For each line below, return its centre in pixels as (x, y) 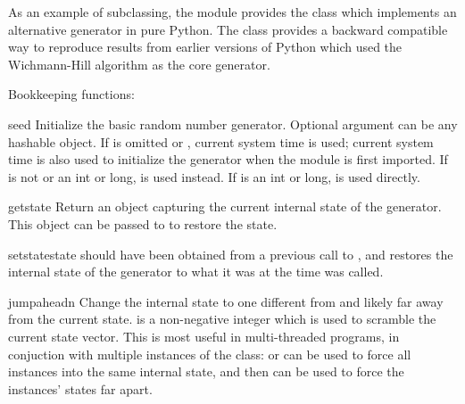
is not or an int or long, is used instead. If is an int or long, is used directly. (214, 176)
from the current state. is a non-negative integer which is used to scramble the (222, 319)
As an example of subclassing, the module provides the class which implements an (232, 12)
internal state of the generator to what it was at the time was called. (196, 272)
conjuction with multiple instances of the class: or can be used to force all (210, 354)
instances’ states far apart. (80, 388)
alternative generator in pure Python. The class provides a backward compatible (228, 29)
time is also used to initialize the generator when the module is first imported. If (228, 159)
